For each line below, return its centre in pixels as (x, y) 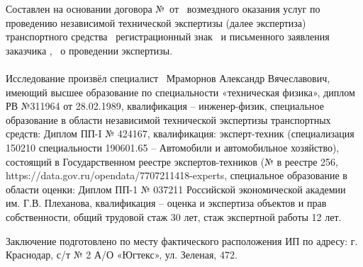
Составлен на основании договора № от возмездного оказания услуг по (163, 8)
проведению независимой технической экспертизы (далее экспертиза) (156, 22)
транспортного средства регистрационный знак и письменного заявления (168, 36)
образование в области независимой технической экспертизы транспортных (168, 119)
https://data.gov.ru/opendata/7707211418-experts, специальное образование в (177, 175)
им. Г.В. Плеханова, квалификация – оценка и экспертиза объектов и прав (166, 203)
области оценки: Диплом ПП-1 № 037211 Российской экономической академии (176, 189)
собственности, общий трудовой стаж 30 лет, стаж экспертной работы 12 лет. (174, 216)
